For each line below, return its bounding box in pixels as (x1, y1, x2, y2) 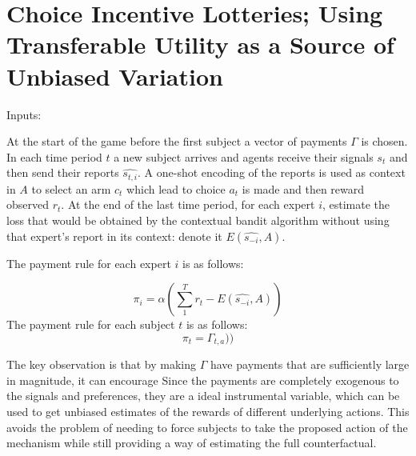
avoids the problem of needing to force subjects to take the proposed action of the (6, 418, 408, 435)
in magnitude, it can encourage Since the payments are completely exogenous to (6, 371, 399, 388)
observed (6, 196, 50, 213)
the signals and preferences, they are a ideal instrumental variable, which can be (6, 387, 400, 404)
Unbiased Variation (6, 59, 223, 92)
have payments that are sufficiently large (210, 356, 410, 373)
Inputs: (6, 106, 42, 122)
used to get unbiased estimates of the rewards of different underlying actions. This (6, 402, 410, 419)
